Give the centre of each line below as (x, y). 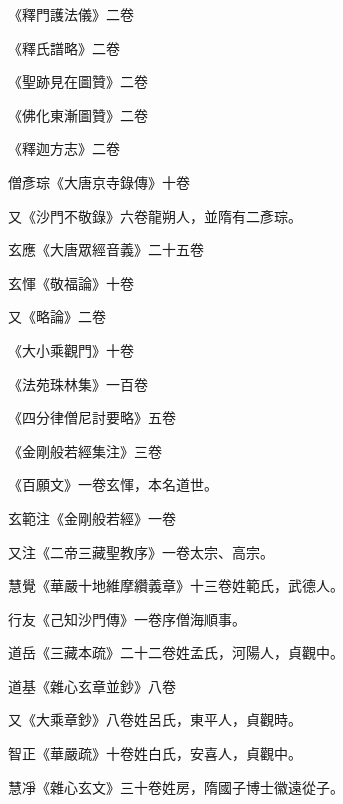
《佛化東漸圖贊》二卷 (78, 114)
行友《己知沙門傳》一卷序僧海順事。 (127, 618)
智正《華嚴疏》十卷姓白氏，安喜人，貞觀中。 (155, 753)
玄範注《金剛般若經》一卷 (92, 517)
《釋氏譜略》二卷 (64, 47)
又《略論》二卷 (57, 316)
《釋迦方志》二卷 (64, 148)
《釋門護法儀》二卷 (71, 14)
